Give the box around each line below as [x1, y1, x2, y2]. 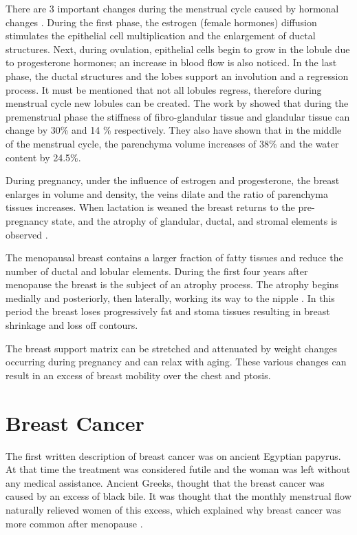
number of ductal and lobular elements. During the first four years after [6, 263, 308, 278]
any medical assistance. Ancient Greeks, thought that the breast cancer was [6, 475, 325, 489]
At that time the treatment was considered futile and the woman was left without [6, 462, 351, 476]
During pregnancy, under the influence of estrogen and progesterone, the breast [6, 173, 340, 188]
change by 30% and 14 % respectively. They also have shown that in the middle [6, 123, 342, 137]
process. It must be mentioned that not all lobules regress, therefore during [6, 82, 322, 97]
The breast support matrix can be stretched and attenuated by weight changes [6, 341, 337, 355]
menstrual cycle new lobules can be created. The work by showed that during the [6, 96, 349, 110]
